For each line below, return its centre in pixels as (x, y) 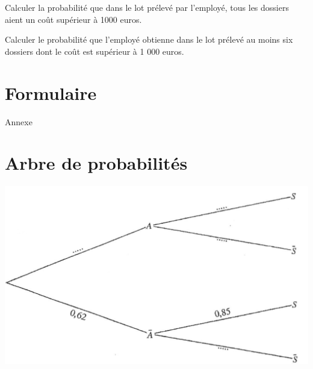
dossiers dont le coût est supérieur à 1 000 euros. (95, 51)
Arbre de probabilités (96, 163)
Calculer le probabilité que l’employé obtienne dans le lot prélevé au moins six (149, 39)
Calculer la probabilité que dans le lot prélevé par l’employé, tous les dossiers (147, 7)
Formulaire (51, 92)
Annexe (19, 121)
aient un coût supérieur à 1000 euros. (73, 19)
